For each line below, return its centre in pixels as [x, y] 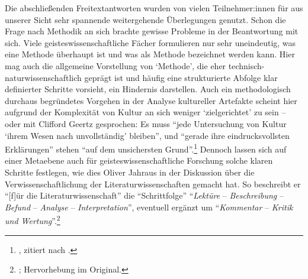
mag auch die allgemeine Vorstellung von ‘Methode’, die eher [115, 65]
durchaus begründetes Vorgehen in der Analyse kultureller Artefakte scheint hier [151, 100]
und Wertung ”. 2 [33, 220]
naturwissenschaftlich [43, 77]
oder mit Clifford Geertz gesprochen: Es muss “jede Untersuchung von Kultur [146, 123]
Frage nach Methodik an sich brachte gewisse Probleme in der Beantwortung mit [152, 31]
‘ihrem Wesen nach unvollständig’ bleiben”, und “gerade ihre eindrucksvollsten [147, 135]
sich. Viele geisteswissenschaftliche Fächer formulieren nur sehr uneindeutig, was [150, 42]
